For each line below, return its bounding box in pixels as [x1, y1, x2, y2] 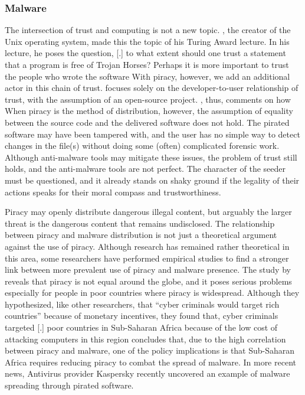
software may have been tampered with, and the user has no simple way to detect [5, 128, 300, 140]
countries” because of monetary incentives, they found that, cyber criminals [5, 309, 278, 322]
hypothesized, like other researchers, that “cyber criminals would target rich [5, 298, 280, 310]
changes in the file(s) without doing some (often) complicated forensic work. [5, 139, 280, 152]
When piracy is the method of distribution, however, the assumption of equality [5, 105, 293, 117]
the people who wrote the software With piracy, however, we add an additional [5, 70, 290, 82]
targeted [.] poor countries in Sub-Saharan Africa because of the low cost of [5, 321, 278, 334]
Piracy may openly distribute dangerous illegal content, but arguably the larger [5, 205, 292, 218]
